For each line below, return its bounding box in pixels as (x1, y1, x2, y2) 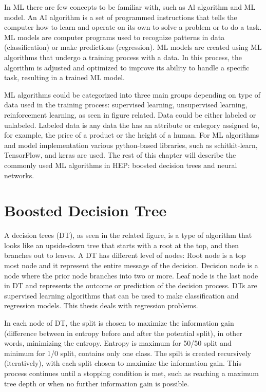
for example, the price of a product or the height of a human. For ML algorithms (4, 129, 259, 140)
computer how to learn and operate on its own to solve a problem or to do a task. (4, 22, 262, 32)
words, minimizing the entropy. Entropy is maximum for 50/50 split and (4, 338, 232, 348)
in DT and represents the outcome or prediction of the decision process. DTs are (4, 280, 257, 291)
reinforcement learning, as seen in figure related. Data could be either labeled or (4, 109, 256, 120)
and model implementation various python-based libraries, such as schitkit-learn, (4, 139, 258, 150)
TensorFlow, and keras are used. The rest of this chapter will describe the (4, 150, 236, 160)
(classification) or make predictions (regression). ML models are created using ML (4, 42, 262, 52)
